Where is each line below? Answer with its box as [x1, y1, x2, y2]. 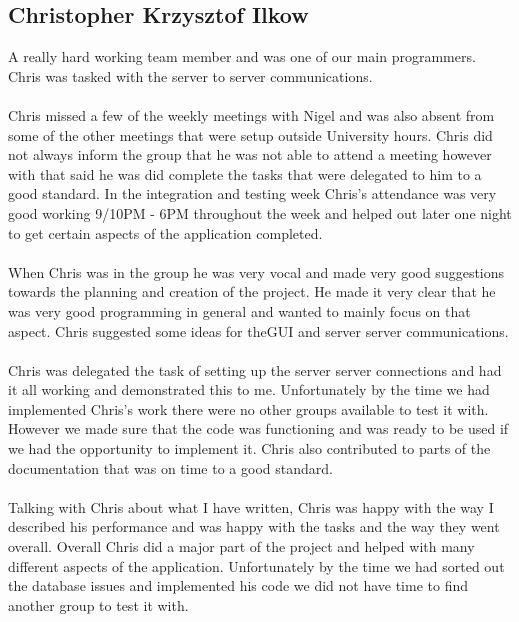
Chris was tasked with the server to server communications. [8, 65, 373, 86]
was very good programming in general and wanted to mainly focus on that [8, 300, 471, 321]
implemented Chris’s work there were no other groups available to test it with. [8, 398, 489, 419]
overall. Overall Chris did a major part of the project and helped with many [8, 536, 475, 557]
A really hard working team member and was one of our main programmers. [8, 46, 476, 67]
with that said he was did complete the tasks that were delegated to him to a [8, 163, 482, 184]
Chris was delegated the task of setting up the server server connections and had [8, 359, 502, 380]
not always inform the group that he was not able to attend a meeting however [8, 144, 492, 165]
